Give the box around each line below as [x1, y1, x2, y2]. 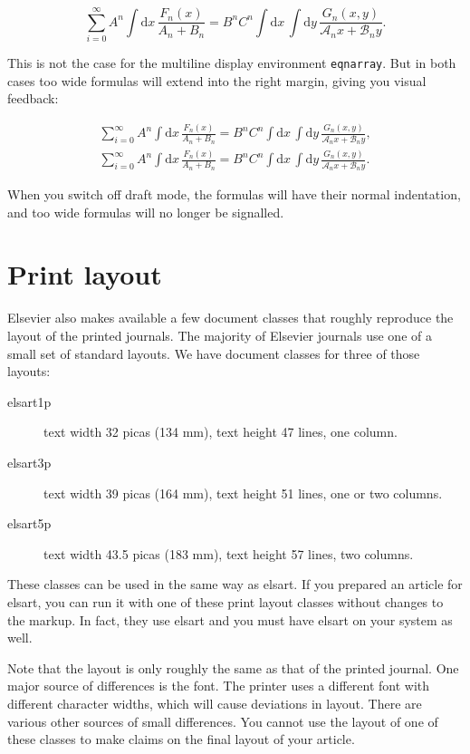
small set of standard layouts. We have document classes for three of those [7, 343, 420, 362]
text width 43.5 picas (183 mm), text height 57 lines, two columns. [43, 544, 414, 563]
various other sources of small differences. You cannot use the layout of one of [7, 711, 438, 730]
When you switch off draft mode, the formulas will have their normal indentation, [7, 185, 461, 204]
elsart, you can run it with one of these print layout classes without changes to [7, 592, 444, 611]
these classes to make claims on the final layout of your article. [7, 730, 355, 749]
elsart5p [7, 514, 52, 533]
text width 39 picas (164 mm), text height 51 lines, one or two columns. [43, 483, 443, 502]
